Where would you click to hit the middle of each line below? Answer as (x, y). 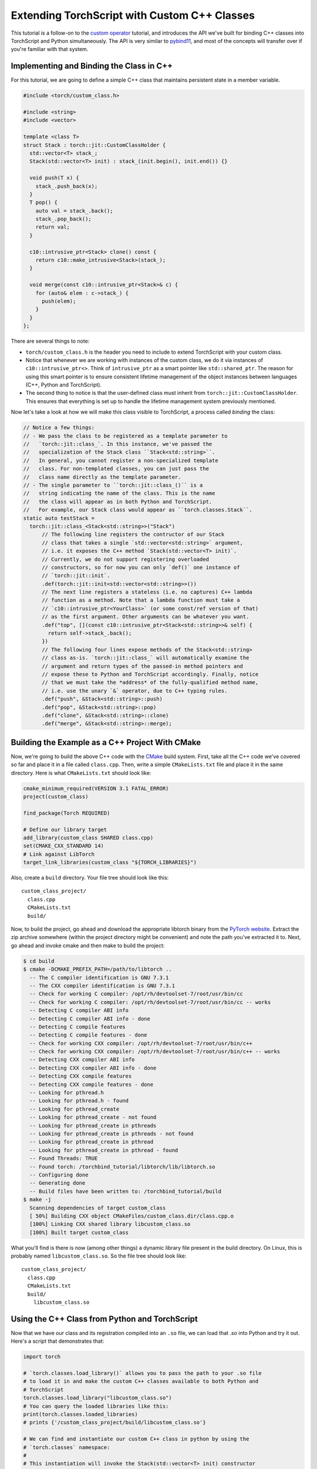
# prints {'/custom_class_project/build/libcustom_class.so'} (114, 1423)
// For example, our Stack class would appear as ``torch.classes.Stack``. (138, 510)
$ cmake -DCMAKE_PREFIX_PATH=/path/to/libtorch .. (98, 969)
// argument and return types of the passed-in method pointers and (143, 666)
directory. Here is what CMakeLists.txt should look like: (81, 773)
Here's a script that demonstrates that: (58, 1341)
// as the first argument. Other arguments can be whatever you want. (146, 617)
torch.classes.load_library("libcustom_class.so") (98, 1398)
